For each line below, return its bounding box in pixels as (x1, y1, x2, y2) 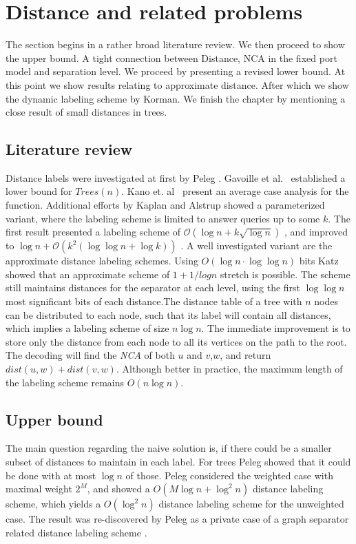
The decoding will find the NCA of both (6, 348, 175, 362)
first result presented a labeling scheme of (6, 224, 180, 239)
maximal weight (6, 481, 72, 496)
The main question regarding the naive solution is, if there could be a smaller (6, 441, 332, 455)
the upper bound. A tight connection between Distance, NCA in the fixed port (6, 50, 337, 65)
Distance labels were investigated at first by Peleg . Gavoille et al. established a (6, 170, 346, 185)
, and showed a (87, 481, 150, 496)
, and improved (284, 224, 348, 239)
